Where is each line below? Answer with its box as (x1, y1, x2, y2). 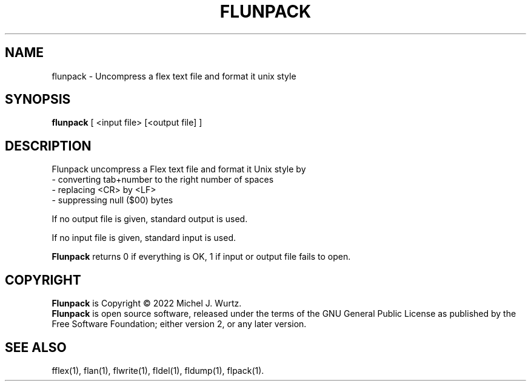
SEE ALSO (5, 339, 67, 355)
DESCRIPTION (5, 138, 92, 154)
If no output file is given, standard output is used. (52, 214, 248, 225)
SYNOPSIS (5, 92, 71, 107)
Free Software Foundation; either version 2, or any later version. (52, 319, 307, 330)
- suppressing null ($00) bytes (52, 195, 173, 206)
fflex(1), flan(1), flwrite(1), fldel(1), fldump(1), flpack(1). (52, 365, 264, 376)
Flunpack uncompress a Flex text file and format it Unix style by (52, 164, 306, 175)
